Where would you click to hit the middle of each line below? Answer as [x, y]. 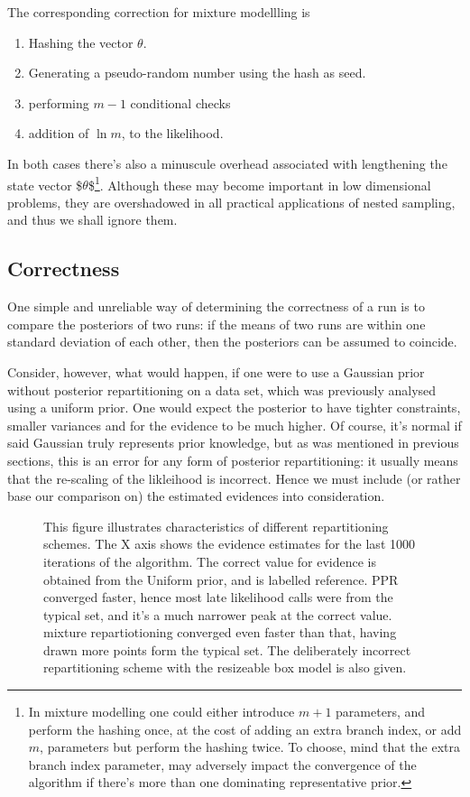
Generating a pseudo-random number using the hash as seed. [197, 73]
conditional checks [180, 102]
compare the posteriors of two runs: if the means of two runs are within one [217, 324]
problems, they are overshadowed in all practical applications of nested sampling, [231, 202]
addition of [59, 133]
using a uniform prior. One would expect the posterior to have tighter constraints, [234, 408]
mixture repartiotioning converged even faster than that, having [220, 632]
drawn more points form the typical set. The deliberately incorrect [227, 649]
